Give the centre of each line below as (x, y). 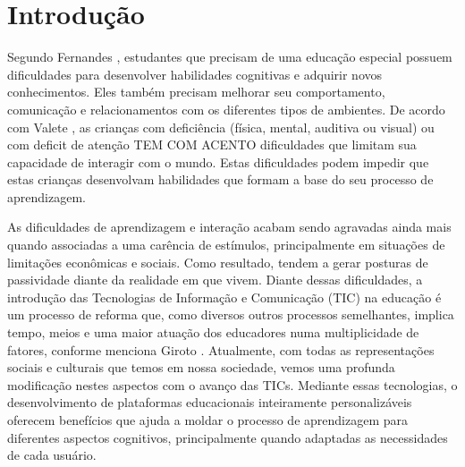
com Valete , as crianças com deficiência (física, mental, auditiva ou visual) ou (221, 127)
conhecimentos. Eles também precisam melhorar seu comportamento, (196, 92)
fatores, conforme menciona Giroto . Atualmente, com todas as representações (221, 349)
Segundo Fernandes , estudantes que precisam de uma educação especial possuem (230, 57)
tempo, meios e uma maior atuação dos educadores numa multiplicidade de (213, 332)
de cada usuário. (52, 455)
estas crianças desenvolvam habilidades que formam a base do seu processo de (220, 179)
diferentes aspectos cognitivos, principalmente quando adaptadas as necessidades (228, 437)
